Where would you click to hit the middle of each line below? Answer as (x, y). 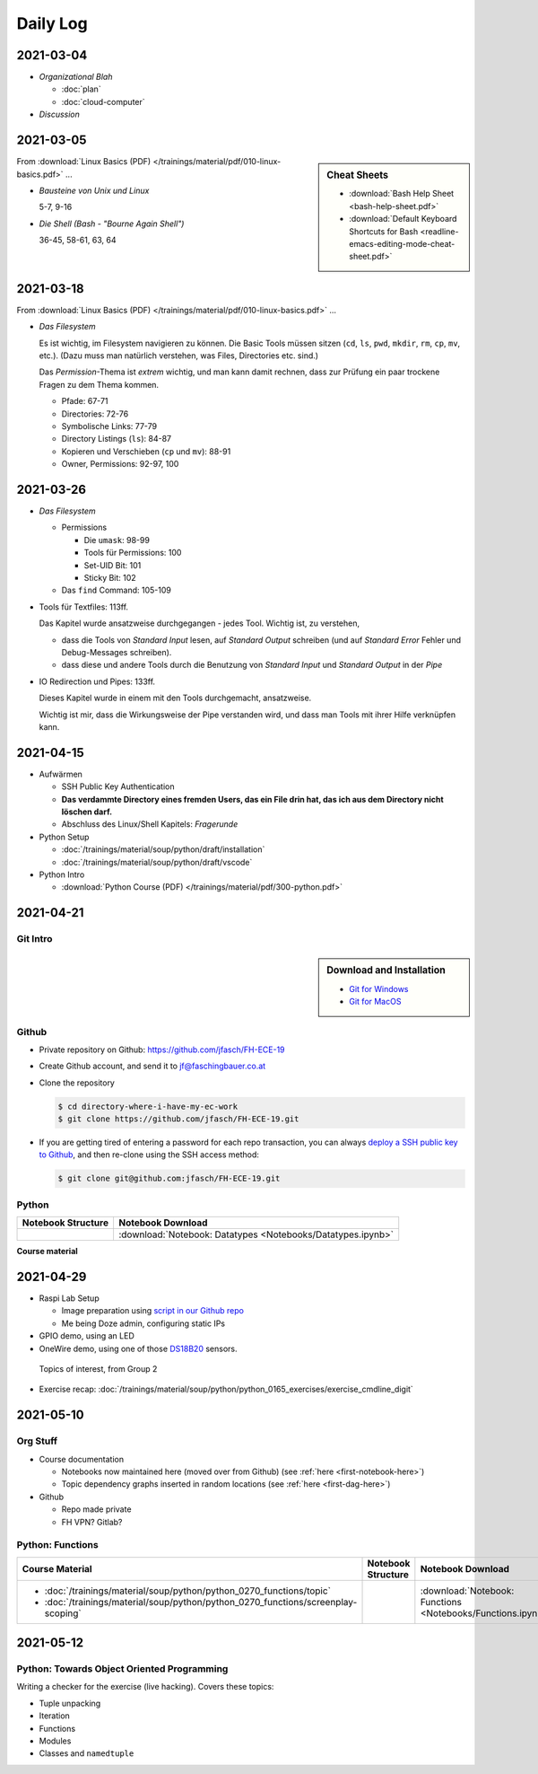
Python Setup (64, 837)
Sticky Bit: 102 (110, 578)
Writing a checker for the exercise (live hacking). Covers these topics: (145, 1687)
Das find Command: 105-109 (117, 590)
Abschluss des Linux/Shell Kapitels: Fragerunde (150, 824)
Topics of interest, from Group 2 (98, 1369)
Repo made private (96, 1509)
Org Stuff (37, 1441)
